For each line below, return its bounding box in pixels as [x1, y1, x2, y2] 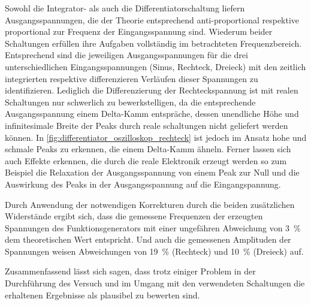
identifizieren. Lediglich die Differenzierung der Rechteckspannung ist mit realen [5, 84, 298, 96]
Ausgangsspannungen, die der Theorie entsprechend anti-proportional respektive [5, 13, 300, 26]
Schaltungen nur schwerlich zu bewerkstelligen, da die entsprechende [5, 95, 256, 108]
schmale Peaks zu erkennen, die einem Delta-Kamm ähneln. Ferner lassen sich [5, 143, 291, 155]
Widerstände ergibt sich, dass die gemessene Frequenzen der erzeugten [5, 210, 263, 222]
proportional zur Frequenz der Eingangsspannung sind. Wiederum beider [5, 25, 273, 38]
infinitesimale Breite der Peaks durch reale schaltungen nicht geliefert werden [5, 119, 288, 131]
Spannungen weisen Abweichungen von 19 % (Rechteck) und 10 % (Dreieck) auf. [5, 244, 304, 257]
